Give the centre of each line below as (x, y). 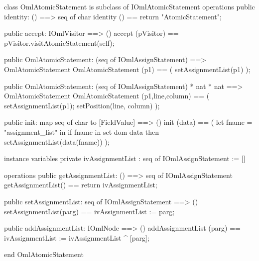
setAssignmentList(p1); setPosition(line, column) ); (82, 105)
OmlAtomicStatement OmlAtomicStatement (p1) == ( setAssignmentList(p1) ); (127, 69)
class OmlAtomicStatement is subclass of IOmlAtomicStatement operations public (129, 6)
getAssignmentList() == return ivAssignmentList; (81, 185)
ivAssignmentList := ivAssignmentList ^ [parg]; (77, 237)
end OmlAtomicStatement (44, 254)
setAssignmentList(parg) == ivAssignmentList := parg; (89, 211)
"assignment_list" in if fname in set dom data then (81, 131)
